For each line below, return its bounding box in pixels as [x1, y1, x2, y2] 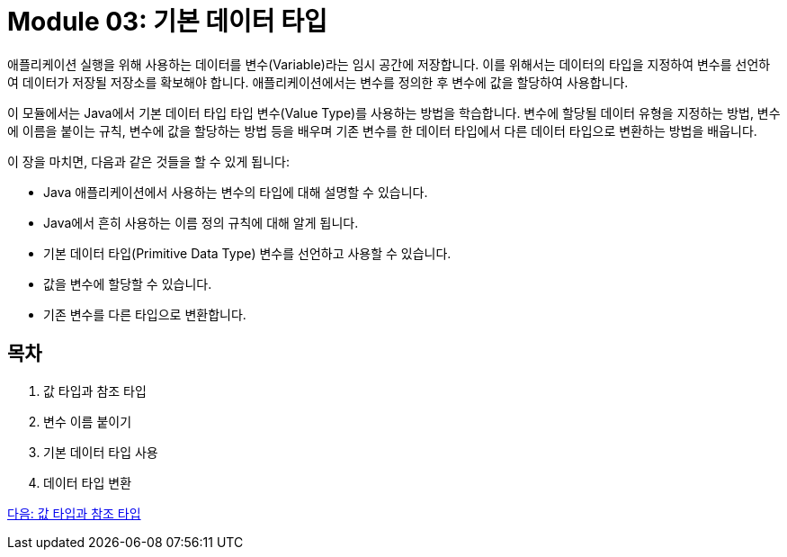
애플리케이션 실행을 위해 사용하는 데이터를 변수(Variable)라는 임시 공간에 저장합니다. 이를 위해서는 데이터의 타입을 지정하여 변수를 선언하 [7, 56, 771, 72]
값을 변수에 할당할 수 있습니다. [43, 275, 212, 292]
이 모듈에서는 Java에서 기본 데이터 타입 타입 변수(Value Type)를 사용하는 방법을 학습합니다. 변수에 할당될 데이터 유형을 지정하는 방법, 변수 [7, 104, 781, 121]
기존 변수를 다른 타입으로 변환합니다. [43, 306, 246, 322]
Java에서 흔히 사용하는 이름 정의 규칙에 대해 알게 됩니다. [43, 214, 359, 230]
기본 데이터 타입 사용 [43, 444, 158, 460]
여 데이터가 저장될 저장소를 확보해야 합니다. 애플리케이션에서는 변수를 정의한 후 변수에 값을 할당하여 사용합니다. [7, 74, 629, 90]
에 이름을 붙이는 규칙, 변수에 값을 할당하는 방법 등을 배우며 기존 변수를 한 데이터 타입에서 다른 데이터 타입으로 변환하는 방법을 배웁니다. [7, 122, 757, 139]
